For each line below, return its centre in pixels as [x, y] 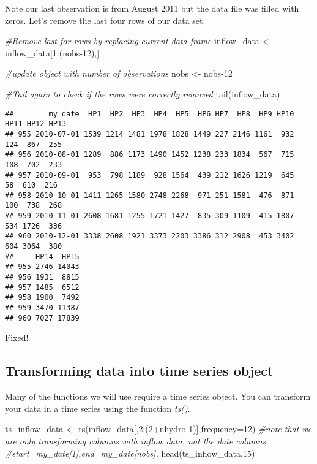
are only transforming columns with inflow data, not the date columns [136, 440]
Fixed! [17, 337]
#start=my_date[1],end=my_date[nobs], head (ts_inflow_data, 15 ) [130, 453]
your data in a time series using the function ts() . [98, 408]
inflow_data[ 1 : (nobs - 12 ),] [52, 52]
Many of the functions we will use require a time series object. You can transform [158, 396]
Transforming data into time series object [139, 371]
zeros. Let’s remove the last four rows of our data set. [105, 20]
